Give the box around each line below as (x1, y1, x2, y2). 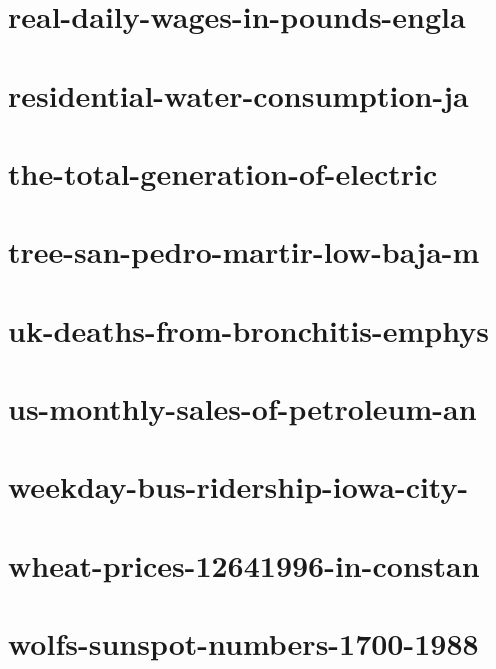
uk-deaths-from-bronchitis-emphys (8, 309, 489, 350)
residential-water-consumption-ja (8, 74, 469, 115)
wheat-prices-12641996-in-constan (8, 544, 480, 585)
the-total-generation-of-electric (8, 152, 438, 193)
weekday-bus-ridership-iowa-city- (8, 466, 469, 507)
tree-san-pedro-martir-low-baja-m (8, 231, 480, 272)
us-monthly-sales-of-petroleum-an (8, 388, 477, 429)
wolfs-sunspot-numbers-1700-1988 (8, 623, 479, 664)
